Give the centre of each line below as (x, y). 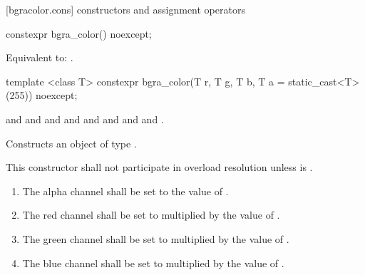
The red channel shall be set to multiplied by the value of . (151, 215)
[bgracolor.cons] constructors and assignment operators (125, 9)
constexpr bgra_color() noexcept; (79, 33)
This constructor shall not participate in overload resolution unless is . (159, 167)
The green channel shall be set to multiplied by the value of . (156, 238)
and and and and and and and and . (85, 119)
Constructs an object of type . (71, 143)
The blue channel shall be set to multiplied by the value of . (153, 263)
